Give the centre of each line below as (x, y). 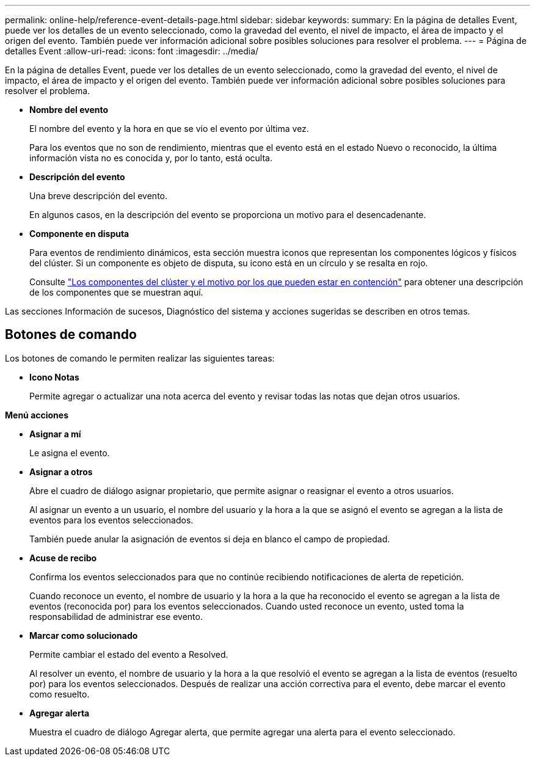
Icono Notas (54, 377)
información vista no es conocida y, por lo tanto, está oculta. (151, 158)
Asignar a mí (55, 434)
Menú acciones (37, 415)
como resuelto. (60, 694)
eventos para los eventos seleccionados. (111, 520)
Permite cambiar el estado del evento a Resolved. (129, 654)
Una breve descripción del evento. (99, 196)
